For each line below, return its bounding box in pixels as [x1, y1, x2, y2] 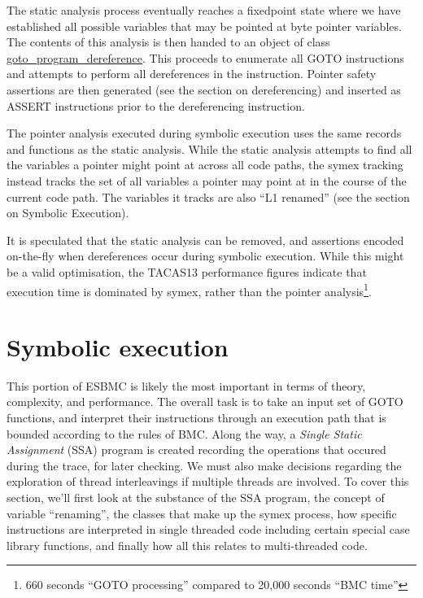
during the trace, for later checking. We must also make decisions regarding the [7, 456, 402, 474]
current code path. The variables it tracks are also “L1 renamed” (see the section [7, 188, 410, 205]
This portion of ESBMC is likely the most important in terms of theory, [7, 377, 366, 394]
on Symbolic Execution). [7, 204, 129, 221]
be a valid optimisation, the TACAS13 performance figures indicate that [7, 263, 367, 280]
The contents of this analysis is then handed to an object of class [7, 33, 330, 50]
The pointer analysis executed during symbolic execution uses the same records [7, 124, 402, 142]
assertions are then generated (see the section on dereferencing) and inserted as [7, 81, 401, 98]
